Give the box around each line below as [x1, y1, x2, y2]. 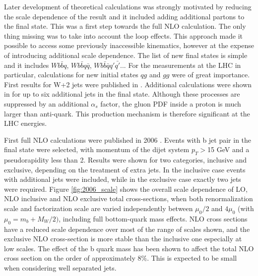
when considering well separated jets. [4, 263, 117, 273]
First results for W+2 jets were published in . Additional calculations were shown [4, 79, 252, 89]
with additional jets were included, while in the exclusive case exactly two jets [4, 174, 241, 184]
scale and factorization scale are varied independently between [4, 203, 193, 214]
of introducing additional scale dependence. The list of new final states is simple [4, 50, 248, 60]
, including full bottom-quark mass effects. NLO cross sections [59, 213, 248, 223]
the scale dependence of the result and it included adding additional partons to [4, 11, 245, 21]
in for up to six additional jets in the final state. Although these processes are [4, 89, 240, 99]
